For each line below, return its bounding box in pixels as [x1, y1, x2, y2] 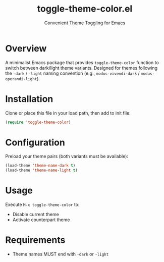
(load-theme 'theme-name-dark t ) [5, 163, 76, 168]
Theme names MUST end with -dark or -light [12, 251, 109, 257]
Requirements [5, 234, 66, 246]
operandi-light [5, 76, 37, 81]
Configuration [5, 137, 66, 148]
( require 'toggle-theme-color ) [5, 120, 71, 125]
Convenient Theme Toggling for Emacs [44, 20, 126, 26]
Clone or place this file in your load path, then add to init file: [5, 110, 131, 116]
